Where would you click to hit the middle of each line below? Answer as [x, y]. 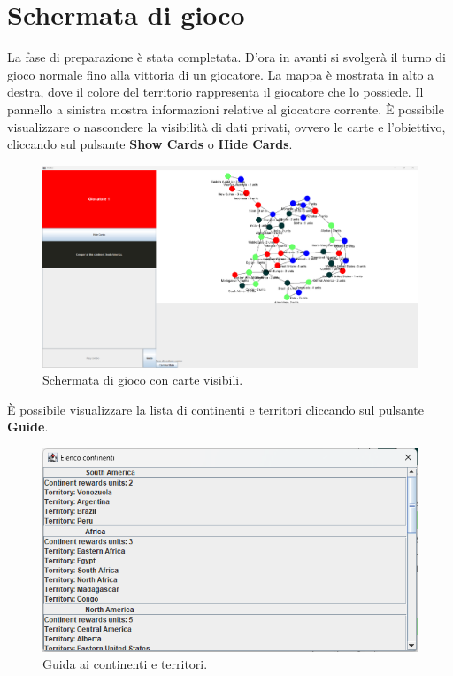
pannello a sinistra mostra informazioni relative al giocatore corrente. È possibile [226, 109]
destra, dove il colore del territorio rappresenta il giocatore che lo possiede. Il [215, 92]
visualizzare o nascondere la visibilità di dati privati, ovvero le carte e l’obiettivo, [226, 126]
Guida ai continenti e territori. [125, 664]
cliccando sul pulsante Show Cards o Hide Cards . [150, 144]
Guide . [28, 427]
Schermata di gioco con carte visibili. [143, 380]
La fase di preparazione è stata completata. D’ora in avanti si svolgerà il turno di [226, 57]
